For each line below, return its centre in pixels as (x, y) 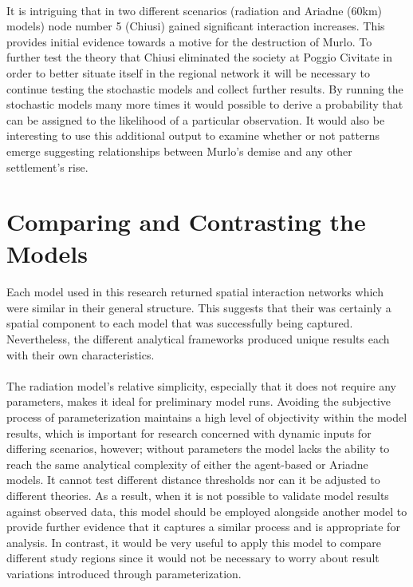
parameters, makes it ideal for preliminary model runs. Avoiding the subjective (199, 401)
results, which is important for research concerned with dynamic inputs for (189, 432)
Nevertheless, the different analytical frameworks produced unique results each (198, 339)
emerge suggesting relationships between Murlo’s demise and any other (179, 151)
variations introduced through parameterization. (124, 573)
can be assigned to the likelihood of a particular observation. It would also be (196, 119)
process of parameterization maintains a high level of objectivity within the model (207, 417)
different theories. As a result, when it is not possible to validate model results (198, 495)
